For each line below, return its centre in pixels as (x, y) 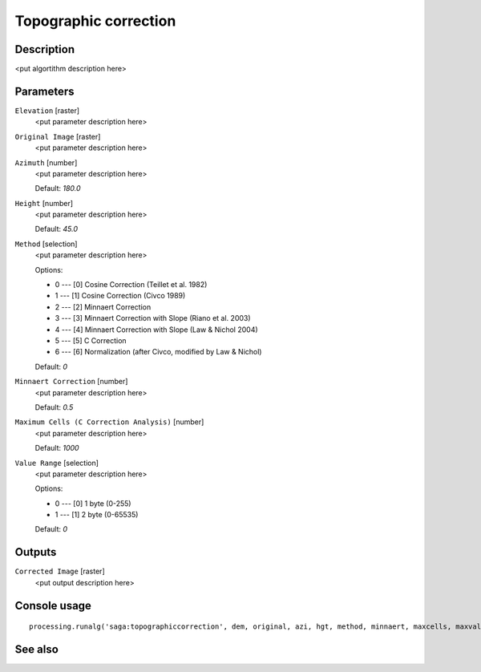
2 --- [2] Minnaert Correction (103, 307)
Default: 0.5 (54, 407)
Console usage (53, 605)
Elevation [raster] (47, 110)
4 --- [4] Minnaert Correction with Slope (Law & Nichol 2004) (156, 330)
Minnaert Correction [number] (71, 382)
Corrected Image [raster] (60, 571)
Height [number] (44, 203)
